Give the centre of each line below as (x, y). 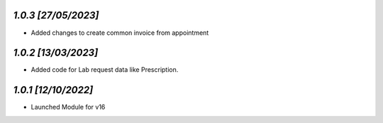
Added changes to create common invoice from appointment (120, 33)
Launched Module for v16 (68, 107)
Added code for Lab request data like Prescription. (105, 70)
